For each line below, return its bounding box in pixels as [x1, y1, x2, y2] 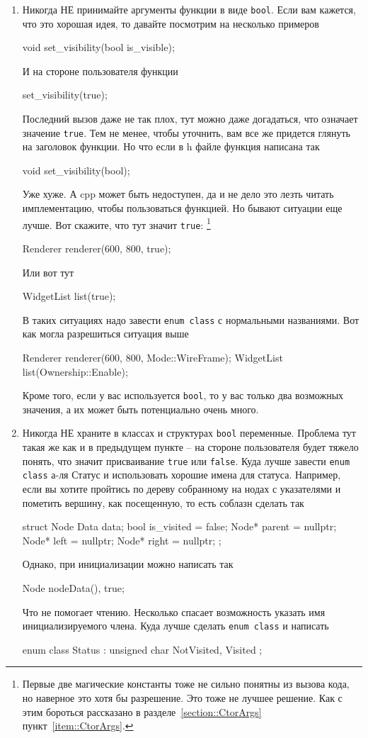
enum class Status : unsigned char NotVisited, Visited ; [22, 642, 263, 656]
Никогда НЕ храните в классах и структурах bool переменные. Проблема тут [22, 425, 356, 440]
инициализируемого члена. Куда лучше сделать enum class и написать [22, 618, 329, 633]
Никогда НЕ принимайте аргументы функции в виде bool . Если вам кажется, [22, 2, 356, 16]
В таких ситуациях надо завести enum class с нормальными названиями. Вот [22, 312, 360, 327]
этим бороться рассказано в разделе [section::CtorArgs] [22, 704, 262, 719]
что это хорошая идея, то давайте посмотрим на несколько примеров [22, 16, 319, 30]
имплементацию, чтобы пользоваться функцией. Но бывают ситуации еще [22, 201, 343, 216]
